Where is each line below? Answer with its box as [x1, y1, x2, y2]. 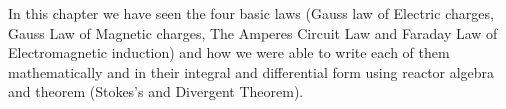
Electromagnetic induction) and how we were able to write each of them [8, 42, 450, 63]
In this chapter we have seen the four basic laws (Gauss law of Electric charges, [8, 3, 494, 23]
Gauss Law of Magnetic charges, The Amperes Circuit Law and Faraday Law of [8, 22, 498, 43]
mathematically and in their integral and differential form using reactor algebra [8, 61, 495, 82]
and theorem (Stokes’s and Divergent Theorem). [8, 81, 304, 102]
